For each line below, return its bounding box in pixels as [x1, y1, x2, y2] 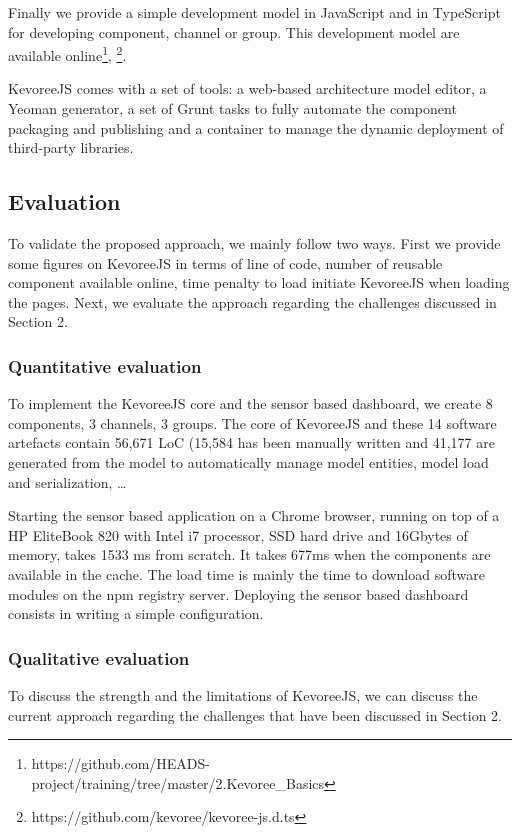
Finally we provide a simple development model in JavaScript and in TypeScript [8, 2, 501, 22]
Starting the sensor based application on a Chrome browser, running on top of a [8, 505, 500, 526]
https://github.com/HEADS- [31, 753, 211, 774]
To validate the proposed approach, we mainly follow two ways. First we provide [8, 233, 501, 254]
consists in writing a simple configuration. [8, 603, 264, 624]
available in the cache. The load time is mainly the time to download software [8, 563, 485, 584]
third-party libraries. [8, 137, 134, 158]
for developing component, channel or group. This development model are [8, 21, 460, 42]
